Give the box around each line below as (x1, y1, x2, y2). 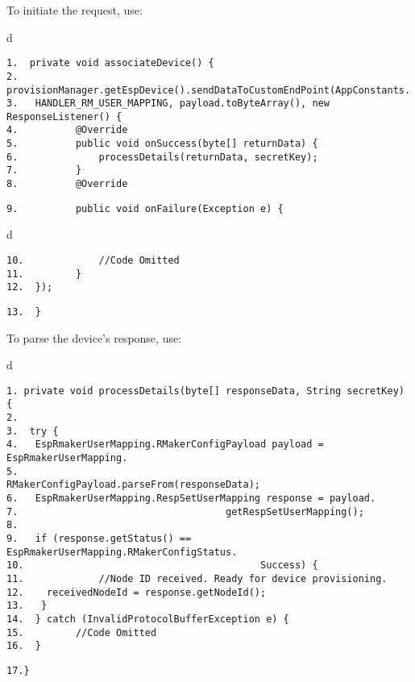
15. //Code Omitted (6, 626, 157, 638)
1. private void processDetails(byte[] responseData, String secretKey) (6, 385, 405, 397)
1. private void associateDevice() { (6, 57, 214, 69)
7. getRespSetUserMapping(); (6, 505, 364, 518)
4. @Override (6, 124, 128, 136)
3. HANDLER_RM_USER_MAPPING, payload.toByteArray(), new (6, 98, 330, 110)
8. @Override (6, 178, 128, 190)
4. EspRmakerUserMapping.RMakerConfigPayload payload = (6, 439, 324, 451)
